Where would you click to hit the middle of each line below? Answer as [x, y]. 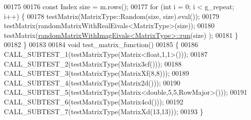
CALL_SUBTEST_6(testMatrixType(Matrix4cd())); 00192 [94, 101]
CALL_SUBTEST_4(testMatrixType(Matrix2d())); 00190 [92, 82]
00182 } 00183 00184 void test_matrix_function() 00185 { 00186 [101, 44]
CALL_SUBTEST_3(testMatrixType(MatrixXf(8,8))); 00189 [96, 73]
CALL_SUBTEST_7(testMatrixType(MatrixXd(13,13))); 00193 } [104, 111]
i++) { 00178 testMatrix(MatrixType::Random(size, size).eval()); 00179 [112, 16]
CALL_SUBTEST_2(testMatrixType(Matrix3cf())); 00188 [93, 63]
